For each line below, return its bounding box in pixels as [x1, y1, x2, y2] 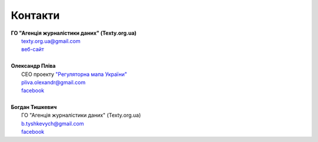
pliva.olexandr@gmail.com [21, 78, 86, 85]
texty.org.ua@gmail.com [21, 37, 81, 44]
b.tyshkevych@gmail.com [21, 120, 84, 127]
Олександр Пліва [11, 62, 56, 70]
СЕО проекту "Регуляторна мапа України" [21, 71, 127, 78]
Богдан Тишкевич [11, 104, 57, 111]
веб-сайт [21, 46, 44, 53]
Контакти [11, 9, 60, 22]
